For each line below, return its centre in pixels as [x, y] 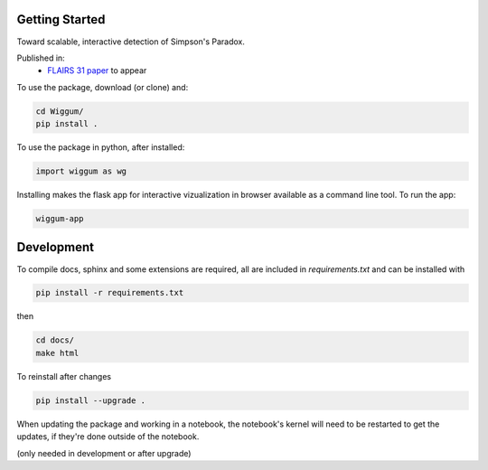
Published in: [41, 58]
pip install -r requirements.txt [110, 293]
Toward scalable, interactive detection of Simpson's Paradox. [131, 42]
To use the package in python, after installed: [101, 147]
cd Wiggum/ [60, 111]
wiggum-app [60, 218]
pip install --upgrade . [91, 400]
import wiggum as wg [81, 171]
